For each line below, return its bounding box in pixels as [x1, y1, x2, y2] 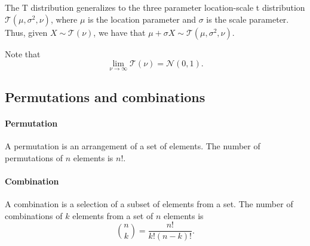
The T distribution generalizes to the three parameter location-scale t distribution [5, 1, 305, 13]
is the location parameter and [88, 13, 197, 25]
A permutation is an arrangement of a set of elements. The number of [5, 139, 260, 152]
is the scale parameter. [206, 13, 289, 25]
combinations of [5, 209, 63, 222]
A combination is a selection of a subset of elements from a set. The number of [5, 197, 293, 210]
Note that [5, 47, 41, 60]
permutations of [5, 151, 63, 164]
